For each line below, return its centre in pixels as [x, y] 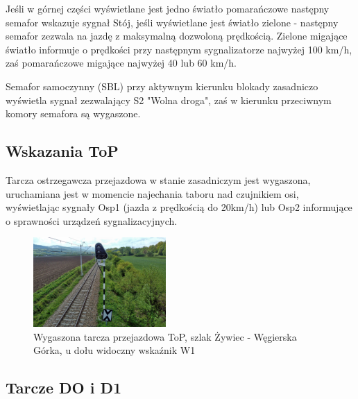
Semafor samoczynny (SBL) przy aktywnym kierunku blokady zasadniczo [162, 86]
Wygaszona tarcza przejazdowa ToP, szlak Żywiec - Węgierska [165, 336]
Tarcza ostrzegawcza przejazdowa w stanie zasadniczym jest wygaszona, [158, 179]
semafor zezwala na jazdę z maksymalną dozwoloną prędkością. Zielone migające [177, 36]
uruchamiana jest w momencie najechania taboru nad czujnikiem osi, [152, 193]
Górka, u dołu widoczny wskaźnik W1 [114, 350]
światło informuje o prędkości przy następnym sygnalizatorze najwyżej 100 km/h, [179, 49]
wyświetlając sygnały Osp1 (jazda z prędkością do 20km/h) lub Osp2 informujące [179, 207]
